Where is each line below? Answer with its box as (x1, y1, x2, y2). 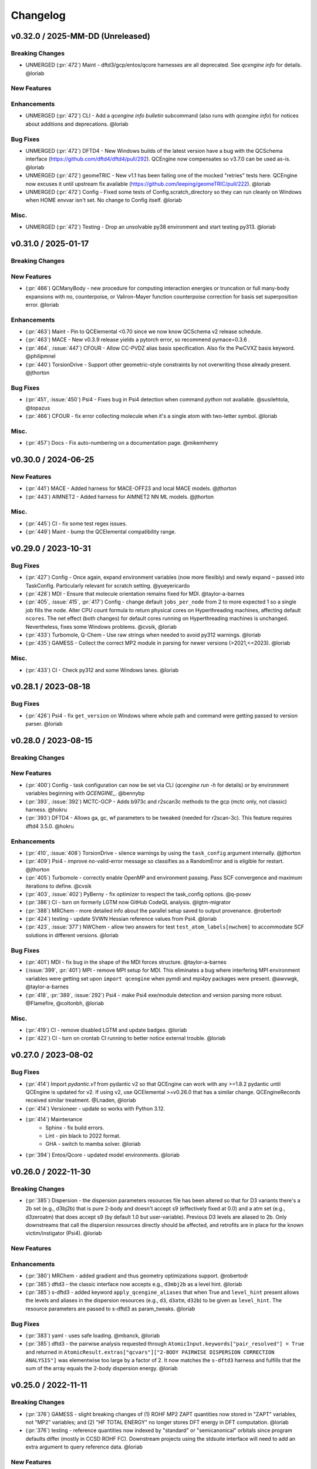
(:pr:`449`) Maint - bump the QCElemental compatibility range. (25, 528, 176, 535)
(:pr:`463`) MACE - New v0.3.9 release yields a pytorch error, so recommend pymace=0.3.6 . (25, 336, 250, 343)
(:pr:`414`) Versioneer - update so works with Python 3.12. (25, 1105, 166, 1112)
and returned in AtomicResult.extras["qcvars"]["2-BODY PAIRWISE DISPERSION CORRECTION (25, 1349, 275, 1356)
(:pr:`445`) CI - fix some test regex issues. (25, 520, 127, 527)
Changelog (11, 9, 66, 22)
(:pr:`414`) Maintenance (25, 1116, 82, 1123)
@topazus (25, 404, 50, 411)
